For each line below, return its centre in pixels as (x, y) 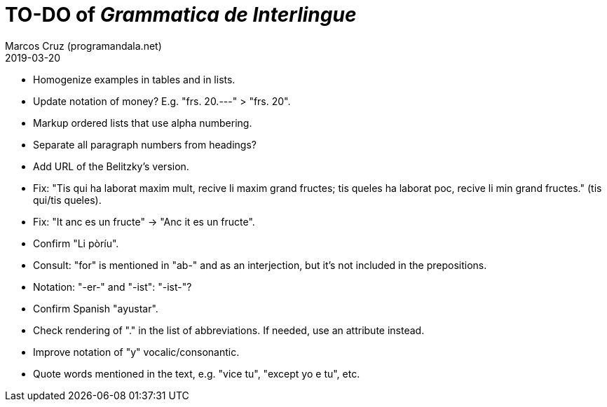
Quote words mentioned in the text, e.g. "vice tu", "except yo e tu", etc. (197, 373)
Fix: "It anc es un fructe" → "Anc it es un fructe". (144, 221)
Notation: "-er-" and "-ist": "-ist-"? (112, 287)
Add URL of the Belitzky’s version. (111, 166)
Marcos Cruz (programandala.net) (83, 46)
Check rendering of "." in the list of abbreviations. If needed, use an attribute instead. (229, 330)
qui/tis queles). (67, 200)
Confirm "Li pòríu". (76, 243)
